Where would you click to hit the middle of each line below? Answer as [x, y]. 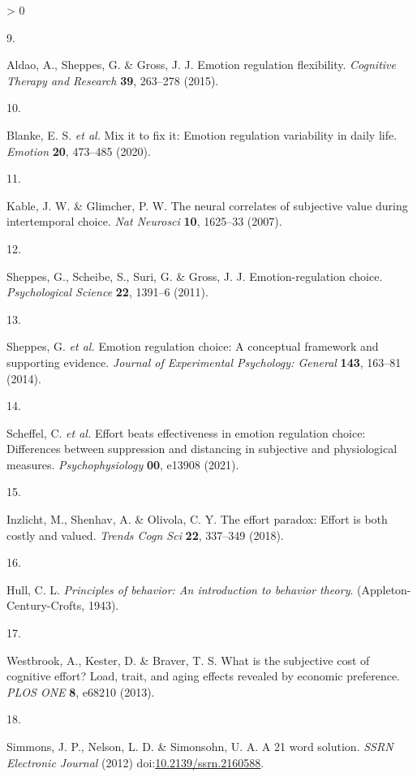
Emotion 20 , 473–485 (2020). [79, 151]
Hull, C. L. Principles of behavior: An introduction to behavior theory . [180, 589]
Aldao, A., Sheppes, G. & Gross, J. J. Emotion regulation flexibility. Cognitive [201, 65]
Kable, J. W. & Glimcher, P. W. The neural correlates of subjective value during [207, 205]
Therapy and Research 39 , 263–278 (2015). [113, 80]
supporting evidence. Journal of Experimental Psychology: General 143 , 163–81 [204, 362]
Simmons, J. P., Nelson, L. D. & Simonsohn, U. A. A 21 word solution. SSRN [200, 746]
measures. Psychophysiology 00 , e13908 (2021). [123, 464]
